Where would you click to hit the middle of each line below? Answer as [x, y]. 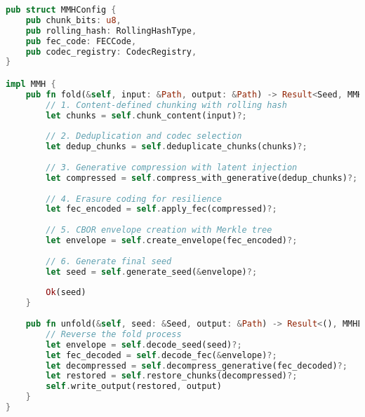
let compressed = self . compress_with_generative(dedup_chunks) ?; [202, 178]
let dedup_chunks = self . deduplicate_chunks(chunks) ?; [177, 147]
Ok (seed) [66, 293]
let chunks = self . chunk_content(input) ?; [146, 115]
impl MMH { [31, 84]
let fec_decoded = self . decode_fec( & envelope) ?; [161, 355]
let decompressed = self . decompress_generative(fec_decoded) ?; [197, 365]
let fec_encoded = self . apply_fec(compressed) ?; [161, 209]
